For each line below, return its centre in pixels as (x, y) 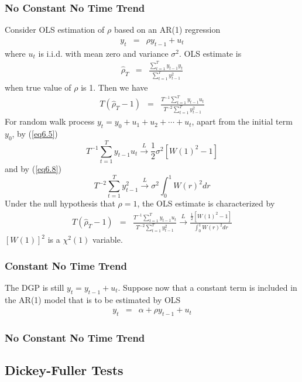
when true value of (38, 87)
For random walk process (50, 121)
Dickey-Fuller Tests (64, 370)
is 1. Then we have (114, 87)
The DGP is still (35, 287)
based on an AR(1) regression (167, 30)
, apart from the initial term (242, 121)
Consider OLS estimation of (55, 30)
